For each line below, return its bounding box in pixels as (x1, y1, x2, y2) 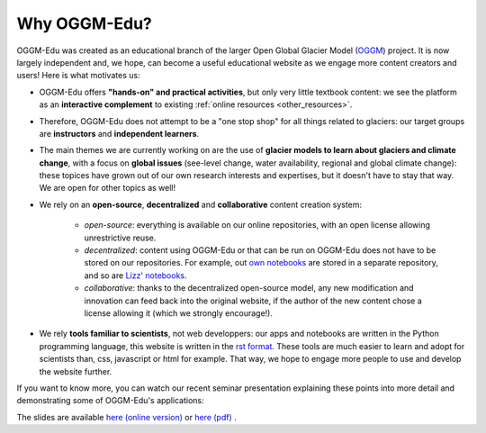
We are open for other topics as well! (39, 183, 176, 194)
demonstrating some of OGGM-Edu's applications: (16, 395, 204, 406)
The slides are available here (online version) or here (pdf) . (16, 411, 238, 422)
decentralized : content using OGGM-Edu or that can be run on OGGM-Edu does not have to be (84, 245, 436, 256)
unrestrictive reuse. (84, 232, 157, 243)
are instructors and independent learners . (39, 128, 200, 139)
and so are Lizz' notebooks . (84, 270, 188, 281)
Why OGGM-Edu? (16, 14, 153, 33)
